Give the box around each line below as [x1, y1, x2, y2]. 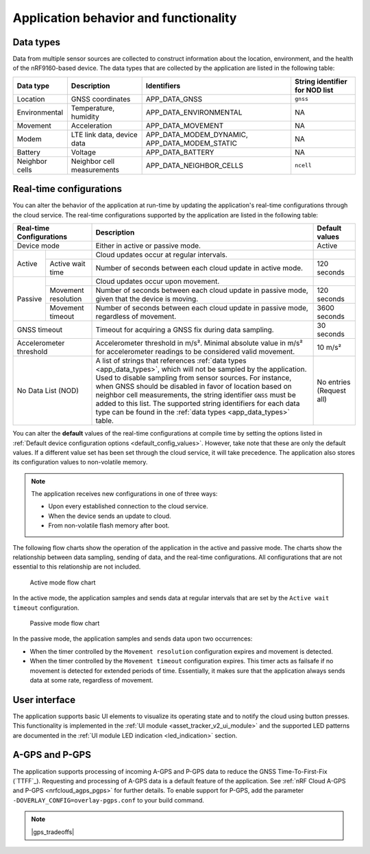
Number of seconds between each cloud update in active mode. [95, 263, 304, 273]
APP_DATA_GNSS [145, 94, 203, 104]
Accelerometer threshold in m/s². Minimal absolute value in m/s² [95, 338, 303, 348]
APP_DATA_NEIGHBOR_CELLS [145, 161, 243, 170]
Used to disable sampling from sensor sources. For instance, [95, 373, 292, 383]
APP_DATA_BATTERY [145, 147, 214, 157]
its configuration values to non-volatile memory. [12, 458, 148, 466]
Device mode [16, 241, 60, 250]
